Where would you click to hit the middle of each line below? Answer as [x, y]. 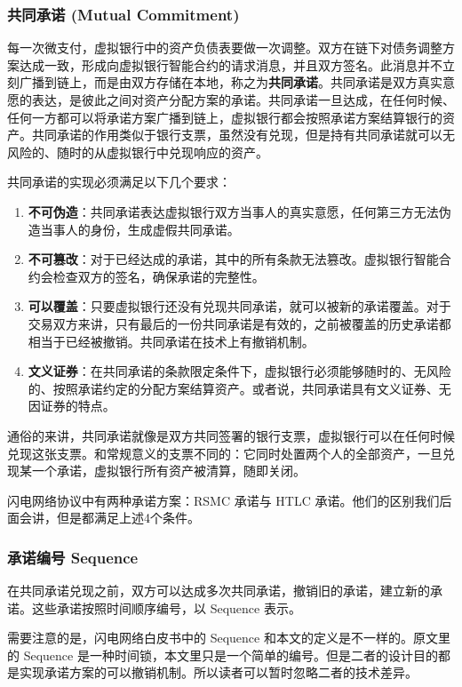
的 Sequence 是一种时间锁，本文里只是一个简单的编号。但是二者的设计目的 [223, 655]
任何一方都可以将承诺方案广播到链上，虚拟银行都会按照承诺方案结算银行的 [225, 117]
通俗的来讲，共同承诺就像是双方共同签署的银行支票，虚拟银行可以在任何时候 [231, 435]
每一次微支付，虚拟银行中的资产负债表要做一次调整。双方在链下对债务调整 [225, 48]
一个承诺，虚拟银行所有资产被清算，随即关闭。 [168, 471]
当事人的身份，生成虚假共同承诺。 [140, 229]
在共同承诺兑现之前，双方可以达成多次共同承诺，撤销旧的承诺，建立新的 [219, 591]
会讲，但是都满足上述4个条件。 [109, 518]
